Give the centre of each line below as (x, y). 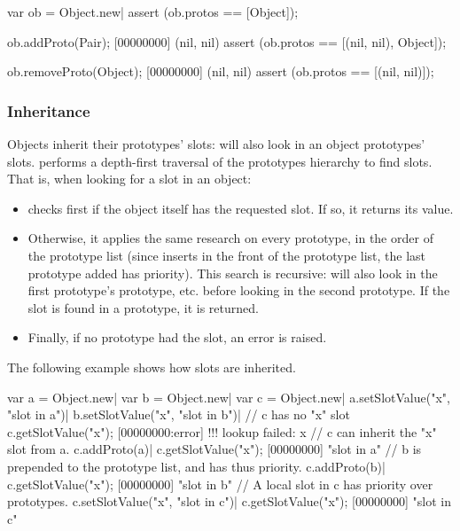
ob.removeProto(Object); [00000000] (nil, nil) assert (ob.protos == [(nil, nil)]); (221, 71)
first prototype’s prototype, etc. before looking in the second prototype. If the (239, 290)
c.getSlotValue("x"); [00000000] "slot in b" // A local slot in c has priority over (220, 484)
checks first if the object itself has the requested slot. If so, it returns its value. (241, 208)
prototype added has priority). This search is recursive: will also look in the (233, 273)
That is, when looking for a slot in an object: (129, 179)
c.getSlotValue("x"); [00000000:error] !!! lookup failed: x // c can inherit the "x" (222, 431)
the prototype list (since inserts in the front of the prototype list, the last (227, 255)
